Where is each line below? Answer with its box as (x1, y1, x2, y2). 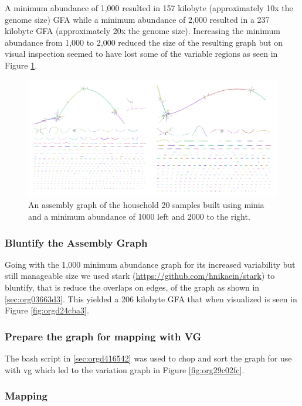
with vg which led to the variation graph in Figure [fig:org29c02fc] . (5, 363, 245, 376)
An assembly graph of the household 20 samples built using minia (28, 199, 264, 211)
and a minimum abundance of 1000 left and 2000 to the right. (28, 210, 250, 223)
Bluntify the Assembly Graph (5, 235, 148, 250)
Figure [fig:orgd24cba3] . (5, 304, 89, 316)
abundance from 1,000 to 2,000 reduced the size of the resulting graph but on (5, 36, 283, 48)
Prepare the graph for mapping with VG (5, 329, 202, 343)
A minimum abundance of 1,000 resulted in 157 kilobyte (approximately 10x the (5, 2, 293, 13)
